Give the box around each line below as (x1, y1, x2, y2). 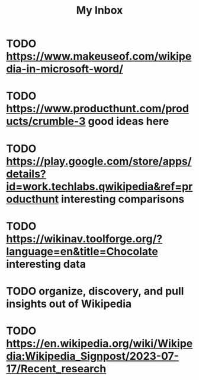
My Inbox (76, 4, 123, 17)
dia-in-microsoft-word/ (6, 62, 123, 76)
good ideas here (88, 115, 169, 128)
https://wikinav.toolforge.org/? (6, 232, 163, 245)
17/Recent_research (6, 362, 107, 376)
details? (6, 167, 46, 180)
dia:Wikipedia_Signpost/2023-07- (6, 350, 179, 363)
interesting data (6, 257, 86, 271)
